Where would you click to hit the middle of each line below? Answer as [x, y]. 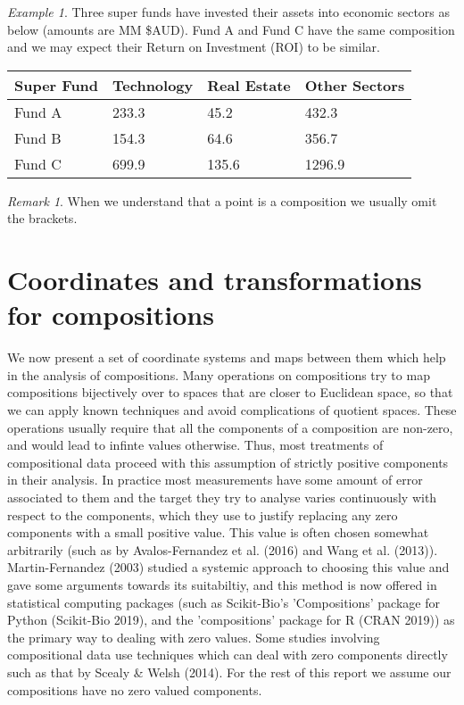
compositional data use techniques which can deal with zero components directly [228, 655]
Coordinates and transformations [215, 280]
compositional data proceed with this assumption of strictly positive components [228, 462]
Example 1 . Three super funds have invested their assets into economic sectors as [229, 12]
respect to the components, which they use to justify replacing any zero [203, 514]
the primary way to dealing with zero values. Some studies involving [194, 637]
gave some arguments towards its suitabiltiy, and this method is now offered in [222, 585]
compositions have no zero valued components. [135, 689]
